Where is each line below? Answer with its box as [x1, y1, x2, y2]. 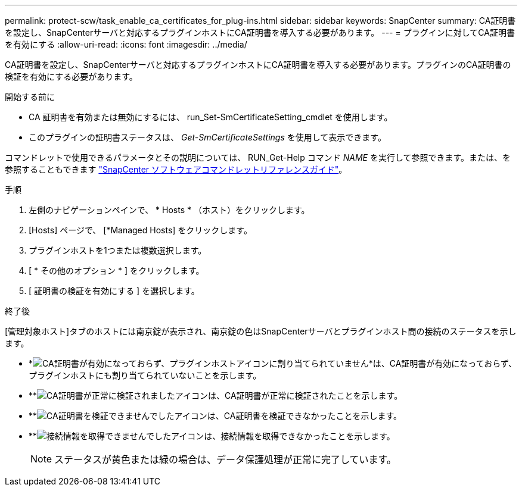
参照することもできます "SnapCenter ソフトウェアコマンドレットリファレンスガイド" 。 [5, 164, 347, 174]
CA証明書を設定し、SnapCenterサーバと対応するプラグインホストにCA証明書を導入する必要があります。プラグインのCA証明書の [5, 60, 511, 70]
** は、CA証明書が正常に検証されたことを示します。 [29, 390, 403, 401]
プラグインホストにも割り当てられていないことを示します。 [29, 370, 262, 380]
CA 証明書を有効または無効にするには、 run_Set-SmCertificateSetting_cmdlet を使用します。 [29, 112, 393, 122]
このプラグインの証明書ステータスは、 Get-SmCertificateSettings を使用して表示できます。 [29, 132, 386, 142]
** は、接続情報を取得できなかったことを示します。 [29, 431, 395, 441]
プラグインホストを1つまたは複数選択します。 [29, 245, 207, 255]
